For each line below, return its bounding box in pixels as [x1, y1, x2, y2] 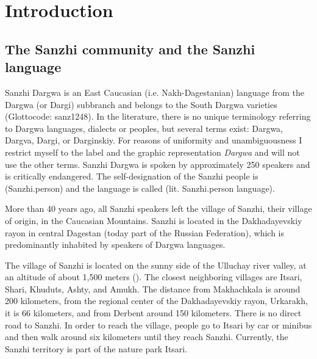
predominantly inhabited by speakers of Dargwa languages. [5, 238, 226, 251]
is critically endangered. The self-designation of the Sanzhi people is [5, 170, 258, 183]
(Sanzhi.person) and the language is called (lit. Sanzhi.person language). [5, 181, 275, 194]
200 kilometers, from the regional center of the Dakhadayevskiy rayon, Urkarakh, [5, 294, 308, 307]
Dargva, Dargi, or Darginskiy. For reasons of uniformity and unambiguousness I [5, 134, 302, 147]
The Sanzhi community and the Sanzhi [5, 39, 255, 58]
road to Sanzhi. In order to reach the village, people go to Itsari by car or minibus [5, 318, 312, 331]
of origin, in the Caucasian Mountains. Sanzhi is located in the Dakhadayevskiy [5, 214, 302, 227]
